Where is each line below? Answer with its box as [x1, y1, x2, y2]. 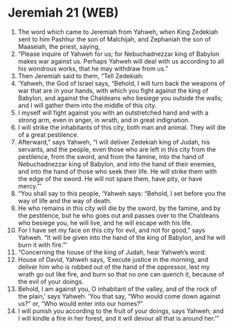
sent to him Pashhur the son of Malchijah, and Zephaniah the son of [17, 35, 212, 43]
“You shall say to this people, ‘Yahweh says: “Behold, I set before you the [17, 189, 226, 198]
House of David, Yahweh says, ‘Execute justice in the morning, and [17, 255, 209, 263]
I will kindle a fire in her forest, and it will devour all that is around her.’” [17, 314, 220, 322]
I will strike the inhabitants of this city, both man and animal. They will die [17, 123, 226, 131]
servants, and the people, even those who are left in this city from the [17, 145, 216, 153]
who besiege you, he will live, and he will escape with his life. [17, 218, 193, 227]
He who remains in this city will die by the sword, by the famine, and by [17, 204, 221, 212]
